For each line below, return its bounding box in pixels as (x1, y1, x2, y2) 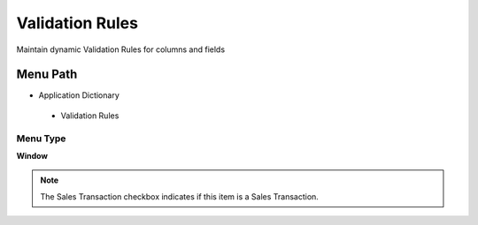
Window (16, 150, 49, 161)
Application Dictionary (38, 90, 119, 101)
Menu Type (16, 132, 66, 145)
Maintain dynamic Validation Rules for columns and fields (16, 44, 226, 55)
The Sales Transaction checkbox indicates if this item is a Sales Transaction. (40, 191, 319, 202)
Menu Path (16, 67, 78, 82)
